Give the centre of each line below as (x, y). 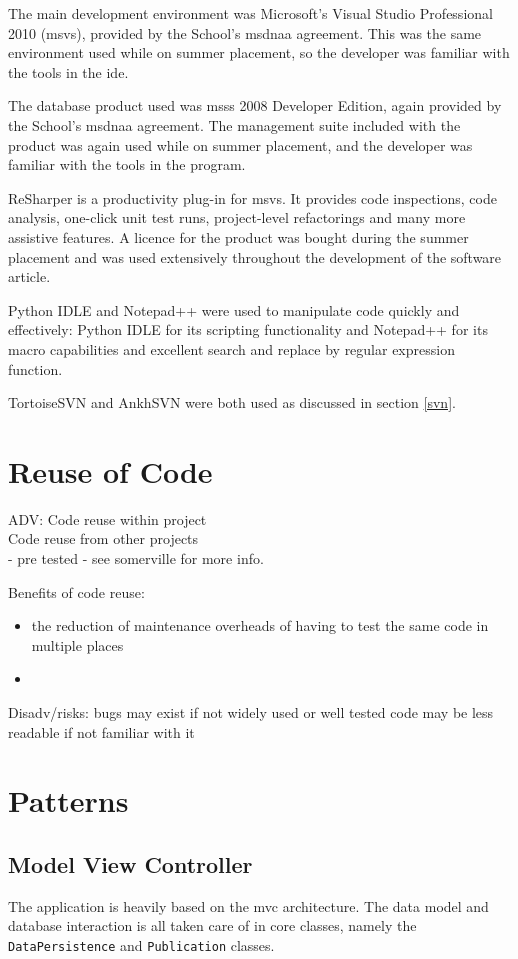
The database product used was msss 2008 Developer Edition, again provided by (255, 105)
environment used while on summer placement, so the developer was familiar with (259, 52)
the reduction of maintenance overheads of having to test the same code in (260, 625)
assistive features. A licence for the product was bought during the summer (238, 236)
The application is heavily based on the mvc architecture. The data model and (248, 905)
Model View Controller (130, 863)
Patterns (68, 800)
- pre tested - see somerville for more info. (136, 558)
